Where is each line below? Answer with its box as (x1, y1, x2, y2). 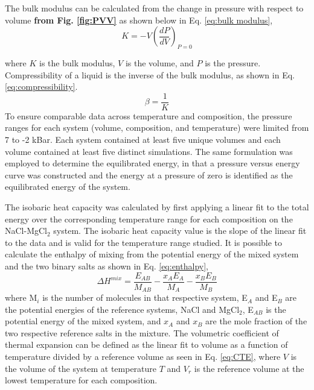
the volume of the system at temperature (5, 362, 157, 374)
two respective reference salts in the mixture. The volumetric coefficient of (5, 326, 279, 339)
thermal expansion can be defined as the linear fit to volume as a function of (5, 338, 288, 351)
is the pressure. (205, 56, 261, 69)
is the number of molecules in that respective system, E (42, 291, 248, 304)
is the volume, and (125, 56, 194, 69)
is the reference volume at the (194, 362, 304, 374)
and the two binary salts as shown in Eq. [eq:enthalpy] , (5, 259, 208, 272)
